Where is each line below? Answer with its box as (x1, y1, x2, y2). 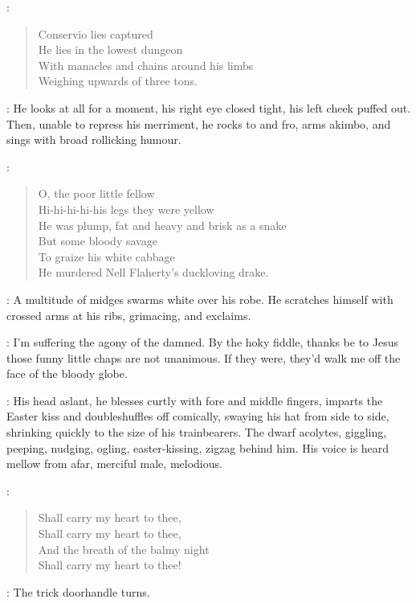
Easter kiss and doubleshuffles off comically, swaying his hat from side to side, (6, 408, 389, 425)
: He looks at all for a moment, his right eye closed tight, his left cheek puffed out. (6, 99, 411, 116)
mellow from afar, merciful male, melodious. (6, 455, 222, 472)
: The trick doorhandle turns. (6, 583, 150, 600)
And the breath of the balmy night (38, 540, 210, 557)
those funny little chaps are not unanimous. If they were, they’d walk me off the (6, 349, 401, 366)
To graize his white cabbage (38, 248, 175, 265)
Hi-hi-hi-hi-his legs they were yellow (38, 200, 214, 217)
